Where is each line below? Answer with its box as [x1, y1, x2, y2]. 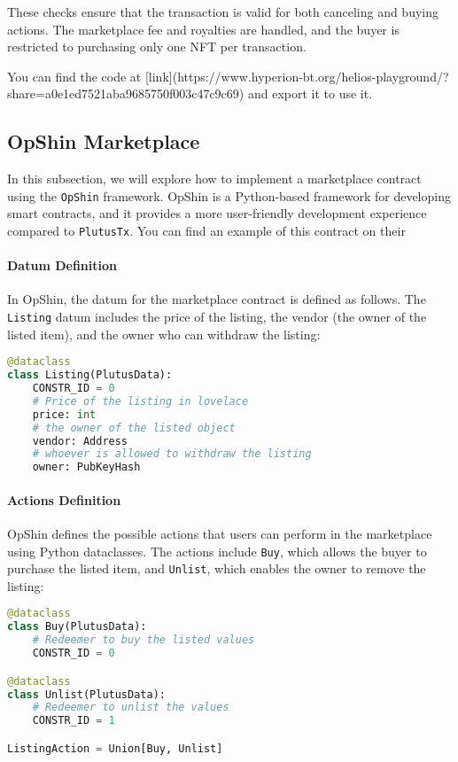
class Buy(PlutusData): [7, 620, 147, 634]
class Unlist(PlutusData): [7, 688, 166, 701]
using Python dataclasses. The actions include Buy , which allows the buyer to [7, 541, 427, 560]
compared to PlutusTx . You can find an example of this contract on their [7, 222, 406, 240]
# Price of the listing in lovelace [32, 394, 249, 408]
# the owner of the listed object [32, 421, 236, 434]
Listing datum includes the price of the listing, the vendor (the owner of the [7, 307, 427, 326]
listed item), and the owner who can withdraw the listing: [7, 324, 321, 343]
